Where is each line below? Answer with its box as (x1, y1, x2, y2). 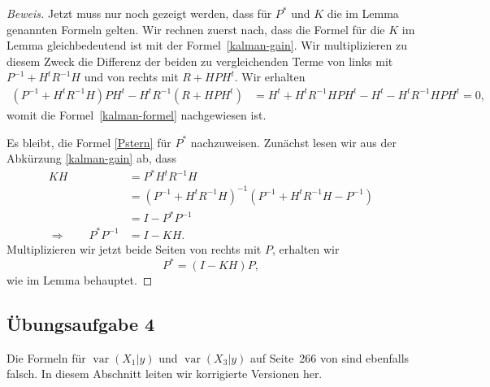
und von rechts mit (84, 68, 179, 85)
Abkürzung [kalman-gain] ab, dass (7, 150, 177, 167)
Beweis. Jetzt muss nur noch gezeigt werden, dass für (7, 5, 272, 21)
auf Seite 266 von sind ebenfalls (250, 349, 410, 366)
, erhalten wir (271, 240, 340, 257)
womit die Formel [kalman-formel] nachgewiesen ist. (7, 107, 267, 123)
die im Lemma (327, 5, 399, 21)
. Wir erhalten (234, 68, 306, 85)
